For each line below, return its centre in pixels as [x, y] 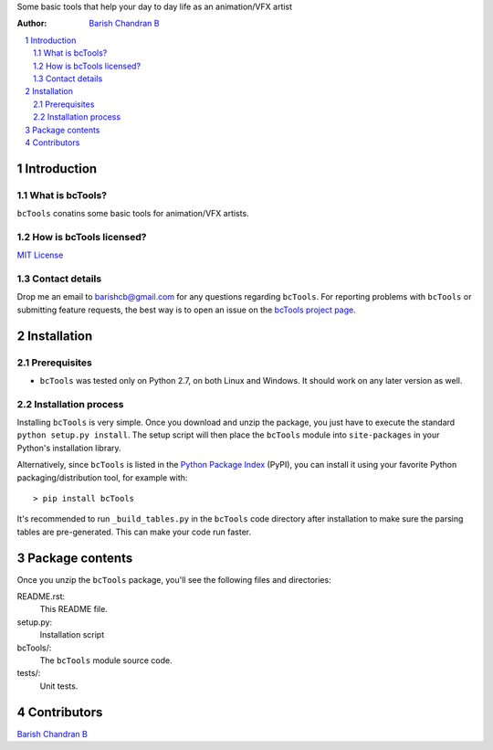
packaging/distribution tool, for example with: [102, 477]
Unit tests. [59, 686]
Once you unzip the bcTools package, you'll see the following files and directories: [174, 579]
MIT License [40, 255]
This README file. [74, 609]
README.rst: [41, 597]
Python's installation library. [69, 448]
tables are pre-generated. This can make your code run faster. [134, 532]
